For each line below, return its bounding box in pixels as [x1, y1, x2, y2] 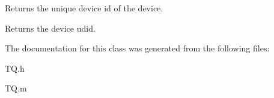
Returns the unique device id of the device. [5, 2, 163, 14]
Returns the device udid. [5, 22, 96, 34]
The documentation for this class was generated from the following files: [5, 42, 270, 54]
